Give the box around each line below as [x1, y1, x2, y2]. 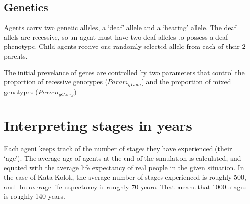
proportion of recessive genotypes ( [4, 77, 108, 87]
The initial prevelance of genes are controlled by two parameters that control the [4, 67, 245, 77]
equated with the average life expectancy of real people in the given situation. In [4, 162, 244, 173]
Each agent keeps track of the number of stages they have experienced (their [4, 143, 232, 154]
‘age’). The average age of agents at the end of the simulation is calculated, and [4, 153, 241, 163]
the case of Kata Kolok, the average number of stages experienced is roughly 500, [4, 172, 246, 182]
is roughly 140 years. [4, 191, 65, 201]
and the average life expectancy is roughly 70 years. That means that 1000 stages [4, 181, 247, 191]
